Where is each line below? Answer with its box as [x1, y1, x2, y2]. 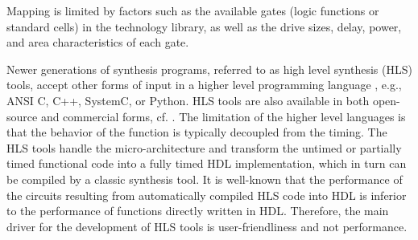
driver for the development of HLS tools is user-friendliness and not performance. [6, 218, 408, 234]
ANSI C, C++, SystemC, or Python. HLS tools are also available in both [6, 92, 370, 108]
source [6, 108, 38, 124]
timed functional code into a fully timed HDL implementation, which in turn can [6, 155, 407, 172]
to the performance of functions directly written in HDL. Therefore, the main [6, 202, 389, 219]
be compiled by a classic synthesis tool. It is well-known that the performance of [6, 170, 403, 187]
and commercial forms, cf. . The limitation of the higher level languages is [40, 108, 406, 124]
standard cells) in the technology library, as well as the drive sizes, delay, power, [6, 18, 402, 35]
